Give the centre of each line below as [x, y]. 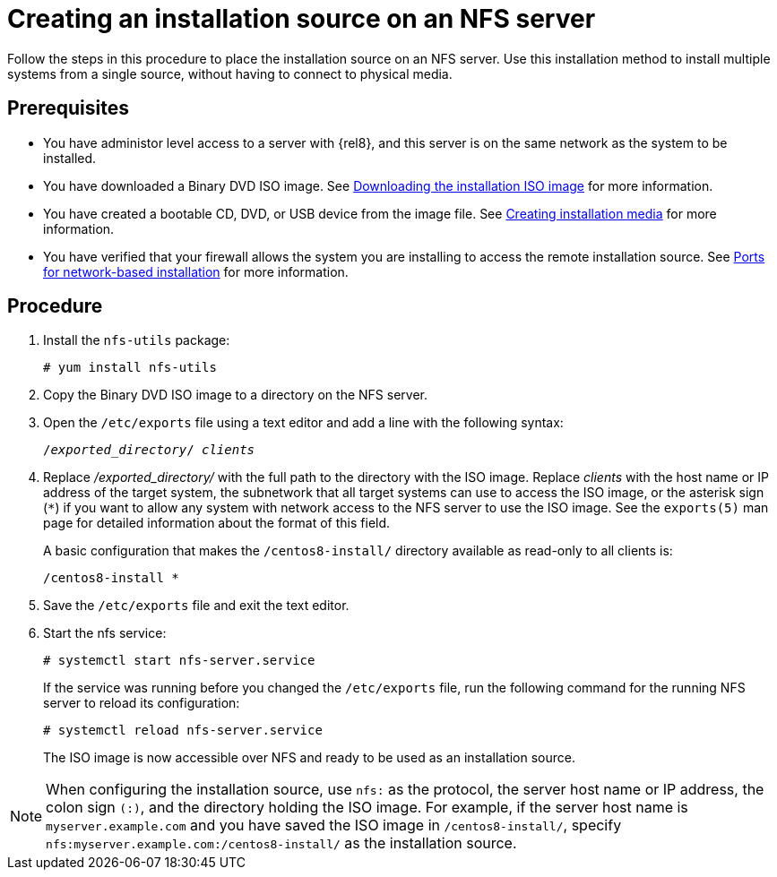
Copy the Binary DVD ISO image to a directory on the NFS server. [235, 395]
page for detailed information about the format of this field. [217, 523]
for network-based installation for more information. [196, 271]
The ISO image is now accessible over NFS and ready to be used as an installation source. [310, 758]
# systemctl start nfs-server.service [179, 661]
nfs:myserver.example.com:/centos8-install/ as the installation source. [281, 843]
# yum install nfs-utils [130, 368]
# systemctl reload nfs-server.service [183, 731]
